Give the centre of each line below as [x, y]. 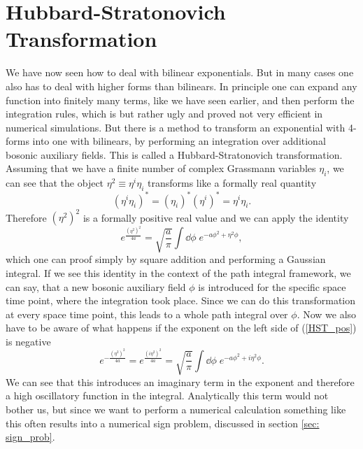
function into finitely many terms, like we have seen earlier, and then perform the [180, 100]
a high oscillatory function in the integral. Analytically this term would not [167, 395]
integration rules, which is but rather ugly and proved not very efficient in [164, 114]
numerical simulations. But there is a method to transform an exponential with [176, 127]
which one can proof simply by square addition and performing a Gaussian [166, 259]
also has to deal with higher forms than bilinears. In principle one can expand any [181, 86]
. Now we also [327, 314]
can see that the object [55, 183]
